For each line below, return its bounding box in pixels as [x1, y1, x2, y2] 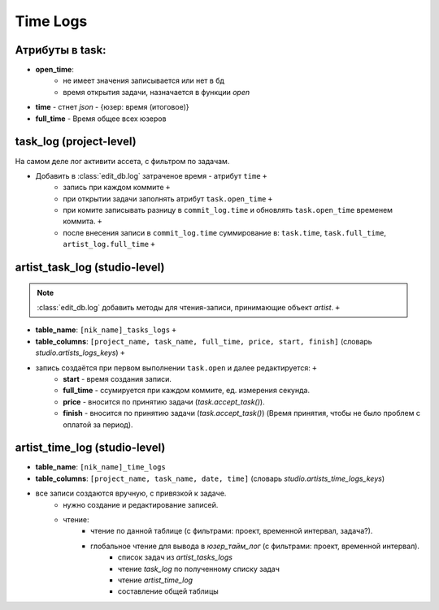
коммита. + [63, 216, 102, 227]
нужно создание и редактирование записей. [63, 500, 219, 509]
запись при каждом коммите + [63, 183, 171, 193]
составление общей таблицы [118, 586, 219, 596]
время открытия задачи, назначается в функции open [63, 87, 250, 97]
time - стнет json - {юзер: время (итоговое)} [35, 102, 189, 112]
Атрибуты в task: [15, 43, 106, 57]
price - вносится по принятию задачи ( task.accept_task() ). [63, 396, 265, 406]
